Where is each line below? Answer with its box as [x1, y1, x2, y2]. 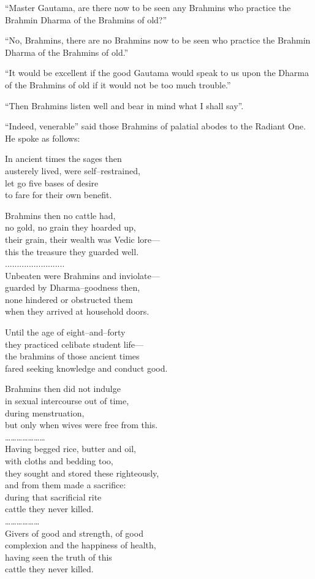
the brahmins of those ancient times [5, 350, 140, 362]
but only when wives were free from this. [5, 418, 158, 431]
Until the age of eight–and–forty [5, 326, 126, 339]
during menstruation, [5, 406, 85, 419]
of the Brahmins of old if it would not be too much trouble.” [5, 78, 231, 91]
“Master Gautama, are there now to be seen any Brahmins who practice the [5, 1, 291, 13]
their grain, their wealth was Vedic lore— [5, 232, 161, 245]
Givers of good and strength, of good [5, 526, 143, 539]
